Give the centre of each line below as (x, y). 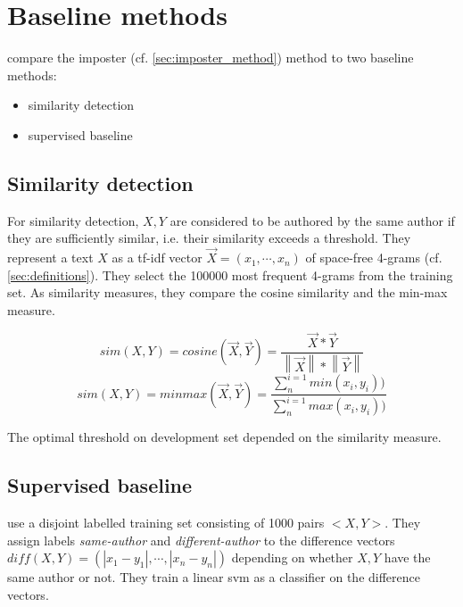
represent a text (50, 258)
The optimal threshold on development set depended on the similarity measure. (224, 437)
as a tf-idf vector (157, 258)
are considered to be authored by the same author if (312, 220)
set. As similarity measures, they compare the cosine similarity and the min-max (227, 292)
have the (407, 557)
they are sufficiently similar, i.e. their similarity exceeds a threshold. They (209, 238)
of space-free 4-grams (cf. (374, 258)
